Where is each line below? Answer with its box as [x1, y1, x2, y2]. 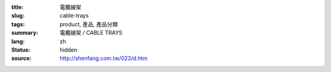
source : [11, 55, 32, 62]
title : [11, 4, 24, 10]
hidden [59, 46, 78, 53]
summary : [11, 29, 39, 37]
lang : [11, 37, 25, 45]
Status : [11, 46, 31, 53]
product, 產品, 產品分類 [59, 20, 118, 27]
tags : [11, 20, 25, 27]
